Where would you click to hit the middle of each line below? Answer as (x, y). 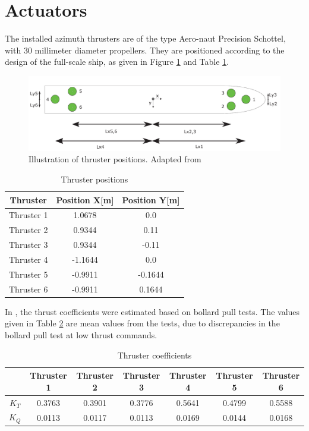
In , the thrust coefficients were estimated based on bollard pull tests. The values (152, 311)
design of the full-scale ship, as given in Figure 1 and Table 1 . (117, 62)
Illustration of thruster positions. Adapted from (115, 159)
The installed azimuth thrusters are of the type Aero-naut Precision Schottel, (145, 38)
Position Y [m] (151, 199)
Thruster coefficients (154, 355)
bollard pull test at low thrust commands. (81, 334)
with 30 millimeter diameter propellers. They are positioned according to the (145, 50)
